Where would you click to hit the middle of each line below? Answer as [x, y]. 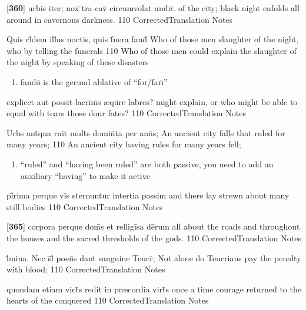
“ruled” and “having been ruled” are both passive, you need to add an [147, 164]
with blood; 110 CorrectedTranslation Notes [86, 269]
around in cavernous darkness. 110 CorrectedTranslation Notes [120, 19]
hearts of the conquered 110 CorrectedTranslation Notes [108, 300]
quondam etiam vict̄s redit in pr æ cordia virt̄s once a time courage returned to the [154, 289]
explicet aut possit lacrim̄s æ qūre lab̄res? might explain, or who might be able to [152, 101]
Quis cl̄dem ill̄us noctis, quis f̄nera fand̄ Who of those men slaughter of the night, [153, 39]
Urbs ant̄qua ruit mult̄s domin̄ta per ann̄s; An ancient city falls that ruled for [146, 132]
